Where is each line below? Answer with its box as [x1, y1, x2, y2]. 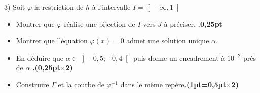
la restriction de [34, 2, 84, 12]
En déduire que [16, 52, 63, 63]
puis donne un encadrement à [133, 52, 225, 63]
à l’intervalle [92, 2, 131, 12]
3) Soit [4, 2, 25, 12]
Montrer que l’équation [16, 35, 88, 46]
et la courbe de [58, 79, 104, 89]
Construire [16, 79, 49, 89]
